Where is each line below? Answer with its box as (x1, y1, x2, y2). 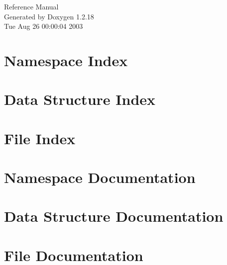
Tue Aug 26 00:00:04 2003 (4, 21, 83, 31)
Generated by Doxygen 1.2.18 (4, 11, 94, 21)
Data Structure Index (4, 89, 156, 109)
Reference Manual (4, 1, 59, 11)
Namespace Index (4, 50, 128, 70)
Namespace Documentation (4, 167, 196, 187)
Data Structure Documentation (4, 206, 224, 226)
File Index (4, 128, 76, 148)
